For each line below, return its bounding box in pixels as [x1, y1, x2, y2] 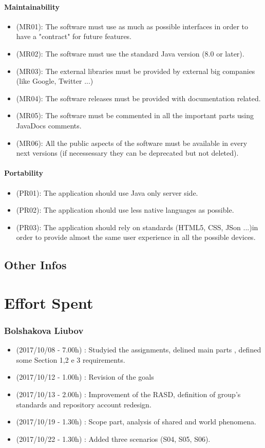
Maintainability [4, 1, 60, 12]
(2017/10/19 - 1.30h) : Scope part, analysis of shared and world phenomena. [16, 416, 256, 427]
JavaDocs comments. [16, 120, 82, 130]
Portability [4, 167, 43, 178]
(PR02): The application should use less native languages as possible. [16, 204, 234, 215]
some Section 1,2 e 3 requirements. [16, 354, 125, 365]
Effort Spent [4, 292, 93, 313]
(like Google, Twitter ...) [16, 76, 93, 86]
